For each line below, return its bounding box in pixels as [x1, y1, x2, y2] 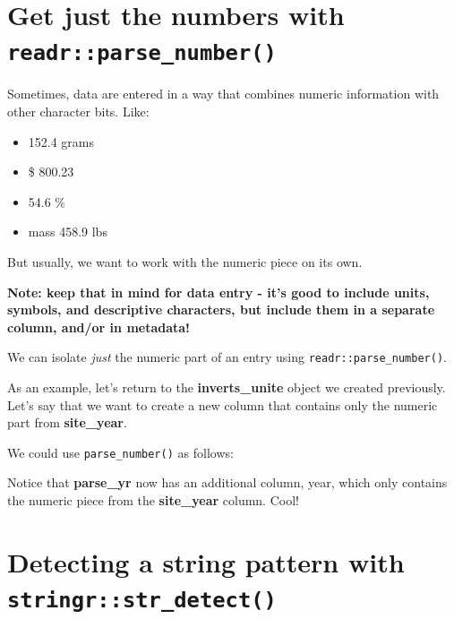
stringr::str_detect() [7, 588, 277, 614]
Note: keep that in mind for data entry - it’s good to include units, [7, 282, 430, 301]
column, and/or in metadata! [7, 317, 191, 336]
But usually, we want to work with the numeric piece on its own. [7, 253, 363, 271]
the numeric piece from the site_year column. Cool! [7, 491, 299, 510]
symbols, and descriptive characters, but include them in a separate [7, 300, 435, 319]
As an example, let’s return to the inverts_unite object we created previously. [7, 378, 446, 397]
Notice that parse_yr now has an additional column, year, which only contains [7, 473, 448, 492]
